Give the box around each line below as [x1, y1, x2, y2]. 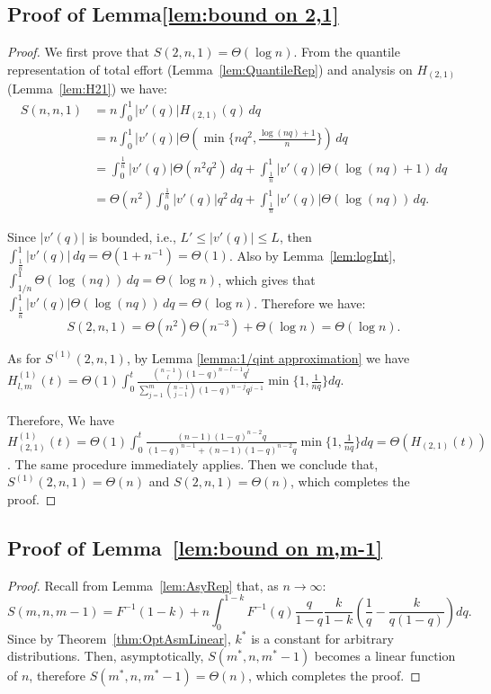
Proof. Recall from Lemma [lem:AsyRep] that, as [7, 575, 279, 594]
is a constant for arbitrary [251, 628, 394, 647]
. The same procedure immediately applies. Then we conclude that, [7, 454, 379, 473]
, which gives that [218, 270, 316, 289]
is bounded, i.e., [88, 227, 176, 246]
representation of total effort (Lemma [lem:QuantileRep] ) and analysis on [7, 59, 413, 78]
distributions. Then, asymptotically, [7, 646, 204, 665]
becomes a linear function [314, 646, 456, 665]
